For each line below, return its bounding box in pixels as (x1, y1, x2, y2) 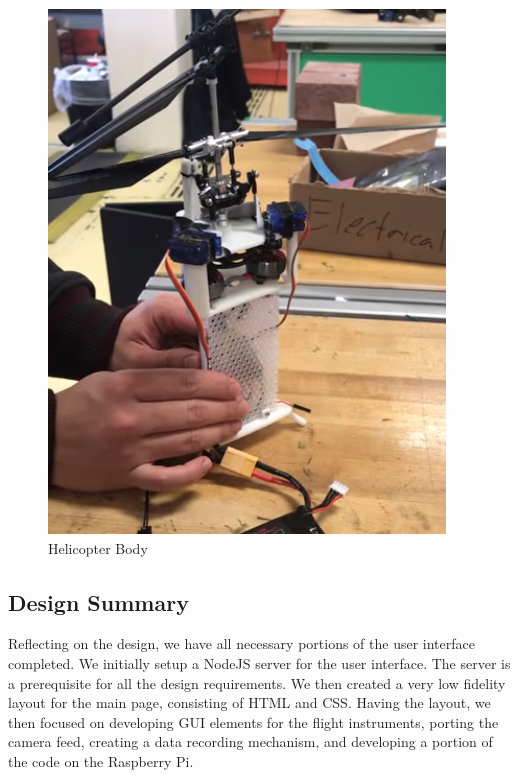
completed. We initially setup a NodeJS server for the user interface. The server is (8, 652, 511, 673)
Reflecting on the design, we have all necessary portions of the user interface (8, 633, 475, 654)
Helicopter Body (48, 537, 148, 558)
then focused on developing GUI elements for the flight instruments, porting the (8, 711, 499, 732)
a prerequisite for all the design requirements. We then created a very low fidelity (8, 672, 506, 693)
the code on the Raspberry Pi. (8, 750, 194, 771)
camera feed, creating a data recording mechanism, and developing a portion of (8, 731, 493, 752)
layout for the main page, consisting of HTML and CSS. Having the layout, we (8, 692, 491, 713)
